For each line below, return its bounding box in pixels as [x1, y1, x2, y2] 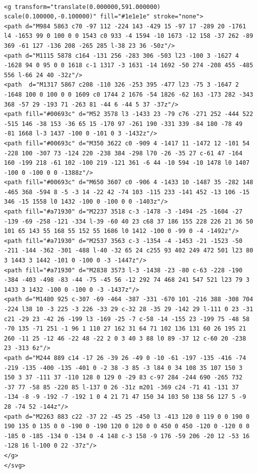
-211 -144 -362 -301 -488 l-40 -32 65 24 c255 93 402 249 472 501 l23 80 [4, 247, 254, 254]
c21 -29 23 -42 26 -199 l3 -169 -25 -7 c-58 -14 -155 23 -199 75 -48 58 [4, 315, 250, 323]
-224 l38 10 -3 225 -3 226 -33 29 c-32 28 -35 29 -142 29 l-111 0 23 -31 [4, 306, 254, 313]
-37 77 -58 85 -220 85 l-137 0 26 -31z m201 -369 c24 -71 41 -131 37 [4, 383, 239, 391]
